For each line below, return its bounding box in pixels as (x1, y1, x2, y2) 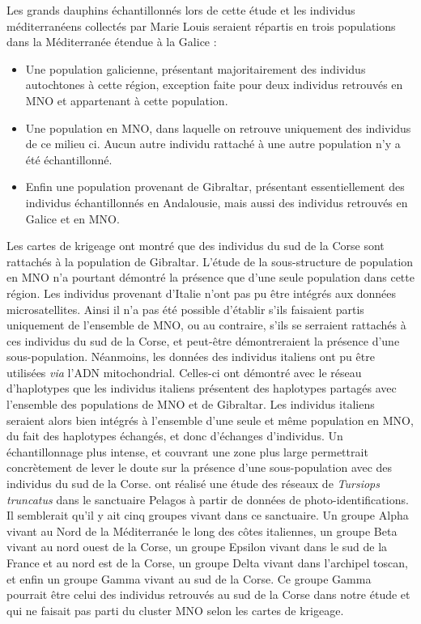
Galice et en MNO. (25, 210, 120, 227)
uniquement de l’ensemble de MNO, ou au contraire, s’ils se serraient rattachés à (6, 316, 406, 333)
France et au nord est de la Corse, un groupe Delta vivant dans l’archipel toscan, (6, 554, 408, 571)
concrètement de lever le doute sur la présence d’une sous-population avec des (6, 459, 393, 476)
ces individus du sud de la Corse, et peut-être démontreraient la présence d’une (6, 332, 400, 349)
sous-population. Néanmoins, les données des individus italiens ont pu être (6, 348, 375, 365)
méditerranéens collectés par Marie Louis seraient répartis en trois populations (6, 17, 396, 34)
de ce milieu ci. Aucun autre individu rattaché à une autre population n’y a (25, 135, 401, 152)
